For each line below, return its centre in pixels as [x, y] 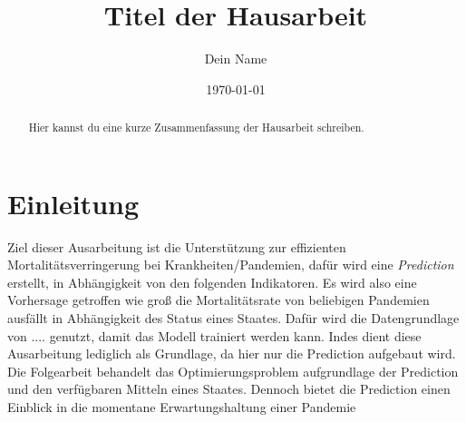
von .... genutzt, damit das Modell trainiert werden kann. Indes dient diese [214, 335]
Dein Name [236, 59]
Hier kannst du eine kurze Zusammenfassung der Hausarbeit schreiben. [196, 128]
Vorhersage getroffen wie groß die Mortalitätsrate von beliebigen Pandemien [218, 300]
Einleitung [73, 203]
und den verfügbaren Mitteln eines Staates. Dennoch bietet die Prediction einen [229, 389]
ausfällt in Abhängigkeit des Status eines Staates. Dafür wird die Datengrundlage [233, 318]
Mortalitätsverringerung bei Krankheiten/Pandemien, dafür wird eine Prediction [231, 265]
